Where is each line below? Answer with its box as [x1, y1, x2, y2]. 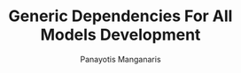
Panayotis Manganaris [80, 54, 161, 64]
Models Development [40, 25, 201, 45]
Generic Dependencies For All [8, 6, 233, 26]
